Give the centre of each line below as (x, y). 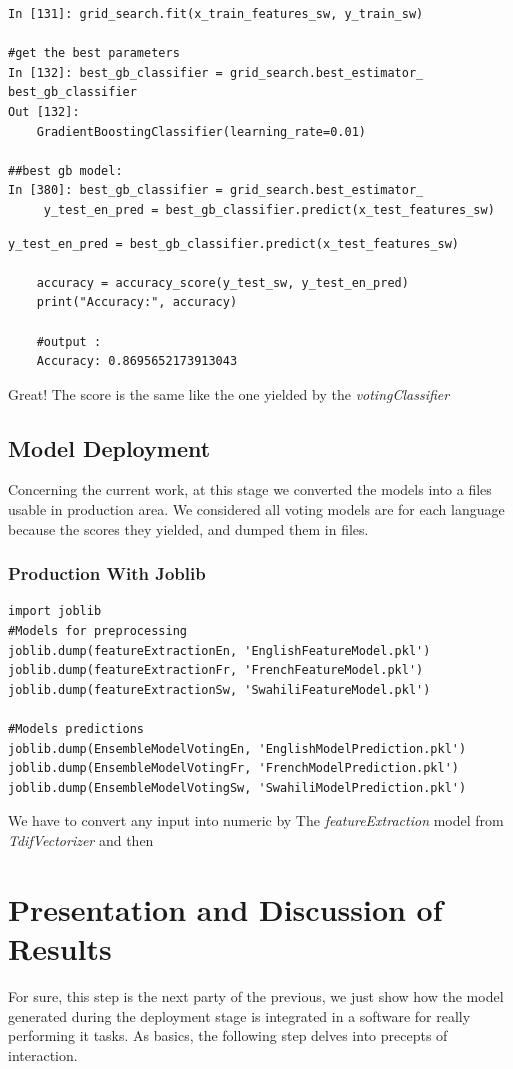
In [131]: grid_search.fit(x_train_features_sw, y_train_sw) (216, 14)
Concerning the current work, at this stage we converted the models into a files (250, 489)
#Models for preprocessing (97, 631)
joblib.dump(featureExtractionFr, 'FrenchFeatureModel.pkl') (216, 670)
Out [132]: (44, 111)
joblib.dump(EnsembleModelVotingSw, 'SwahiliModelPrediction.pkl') (237, 787)
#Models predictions (76, 729)
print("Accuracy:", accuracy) (137, 302)
